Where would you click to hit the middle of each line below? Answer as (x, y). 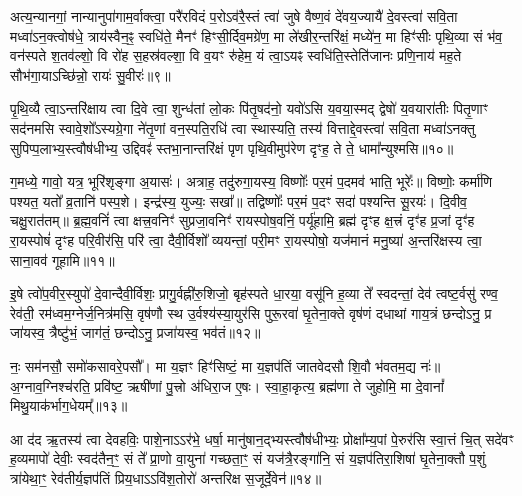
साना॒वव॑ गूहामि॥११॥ (62, 259)
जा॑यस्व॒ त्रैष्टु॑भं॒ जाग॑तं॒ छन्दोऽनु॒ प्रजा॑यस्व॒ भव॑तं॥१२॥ (135, 332)
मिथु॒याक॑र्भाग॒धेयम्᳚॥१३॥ (69, 405)
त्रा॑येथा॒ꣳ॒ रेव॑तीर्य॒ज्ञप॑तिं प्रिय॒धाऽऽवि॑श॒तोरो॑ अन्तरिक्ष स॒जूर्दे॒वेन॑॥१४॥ (166, 477)
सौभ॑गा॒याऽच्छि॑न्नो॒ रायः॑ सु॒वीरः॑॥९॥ (90, 74)
